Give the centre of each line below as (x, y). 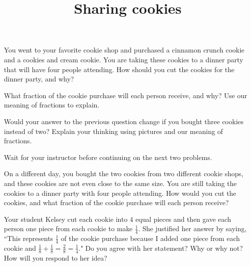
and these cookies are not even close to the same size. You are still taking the (120, 183)
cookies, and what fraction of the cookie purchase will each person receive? (116, 202)
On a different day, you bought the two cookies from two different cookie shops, (124, 173)
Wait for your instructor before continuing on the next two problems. (108, 157)
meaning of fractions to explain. (52, 105)
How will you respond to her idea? (56, 257)
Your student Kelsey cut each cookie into (66, 219)
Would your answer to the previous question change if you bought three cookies (124, 121)
